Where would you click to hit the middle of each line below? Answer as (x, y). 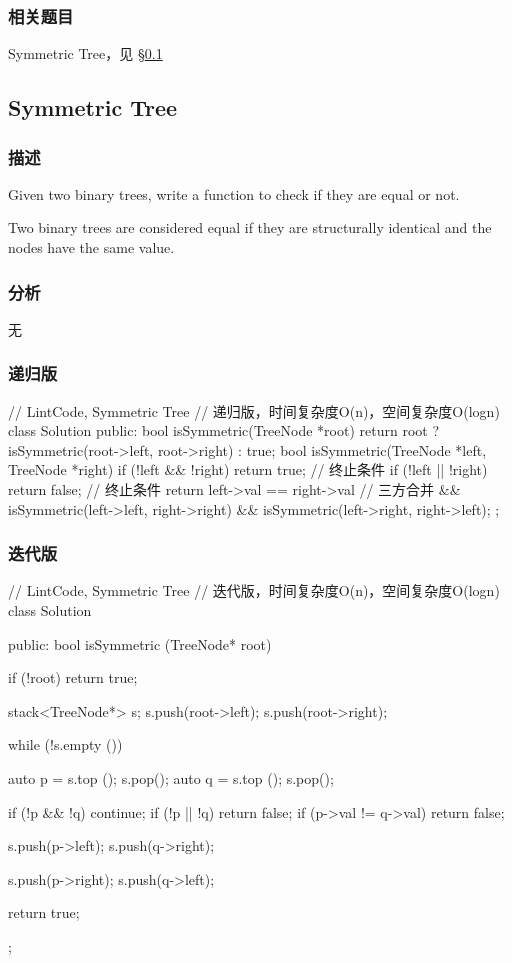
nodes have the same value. (91, 247)
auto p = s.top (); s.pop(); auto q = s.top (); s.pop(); (171, 777)
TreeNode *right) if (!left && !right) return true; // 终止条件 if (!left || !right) (248, 469)
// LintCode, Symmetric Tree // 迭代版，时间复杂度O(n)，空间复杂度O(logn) (254, 590)
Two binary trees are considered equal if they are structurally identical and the (250, 227)
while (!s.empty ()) (65, 744)
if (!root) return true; (73, 677)
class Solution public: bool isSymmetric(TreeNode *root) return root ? (224, 430)
